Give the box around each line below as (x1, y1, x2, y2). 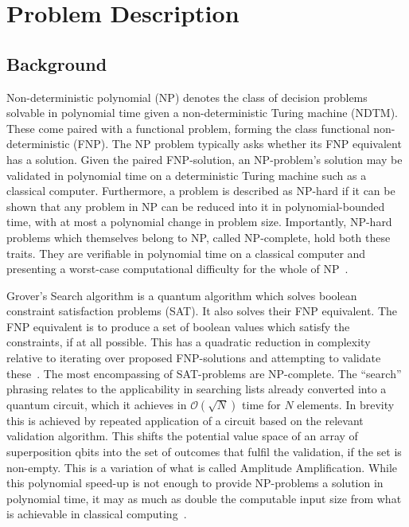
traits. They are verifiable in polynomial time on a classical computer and (6, 244, 366, 261)
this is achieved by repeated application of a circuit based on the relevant (6, 412, 364, 428)
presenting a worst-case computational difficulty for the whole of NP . (6, 260, 349, 277)
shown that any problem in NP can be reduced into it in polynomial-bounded (6, 197, 385, 214)
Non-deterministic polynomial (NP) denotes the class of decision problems (6, 88, 368, 105)
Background (6, 51, 107, 76)
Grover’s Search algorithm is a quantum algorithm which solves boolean (6, 287, 357, 303)
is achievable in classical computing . (6, 506, 187, 522)
